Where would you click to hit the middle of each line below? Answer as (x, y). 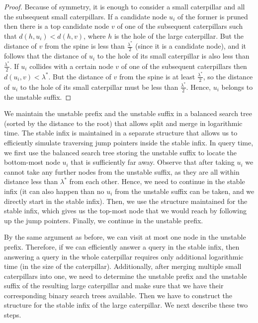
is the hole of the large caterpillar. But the (179, 35)
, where (95, 35)
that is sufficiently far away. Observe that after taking (153, 162)
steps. (13, 315)
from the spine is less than (85, 46)
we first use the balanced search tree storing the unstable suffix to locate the (121, 152)
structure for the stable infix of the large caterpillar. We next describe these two (126, 305)
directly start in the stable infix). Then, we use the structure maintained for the (126, 201)
